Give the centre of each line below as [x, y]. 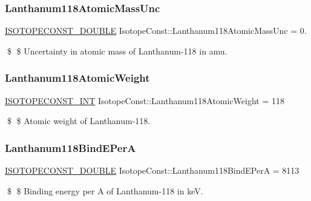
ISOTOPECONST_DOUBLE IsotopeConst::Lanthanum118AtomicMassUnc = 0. [156, 31]
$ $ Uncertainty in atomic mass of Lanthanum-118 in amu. [117, 51]
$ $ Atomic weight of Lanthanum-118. [79, 121]
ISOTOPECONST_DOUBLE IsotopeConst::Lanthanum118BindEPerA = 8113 [152, 170]
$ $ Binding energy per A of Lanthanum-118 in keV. [105, 190]
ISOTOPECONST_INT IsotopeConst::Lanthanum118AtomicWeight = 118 [145, 100]
